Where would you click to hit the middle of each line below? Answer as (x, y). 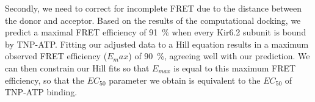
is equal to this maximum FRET (235, 67)
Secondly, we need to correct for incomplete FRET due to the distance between (154, 8)
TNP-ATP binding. (41, 92)
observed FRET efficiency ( (56, 56)
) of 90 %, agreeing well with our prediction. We (219, 56)
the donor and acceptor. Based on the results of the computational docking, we (153, 20)
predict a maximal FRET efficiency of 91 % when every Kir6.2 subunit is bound (156, 32)
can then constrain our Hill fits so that (77, 67)
